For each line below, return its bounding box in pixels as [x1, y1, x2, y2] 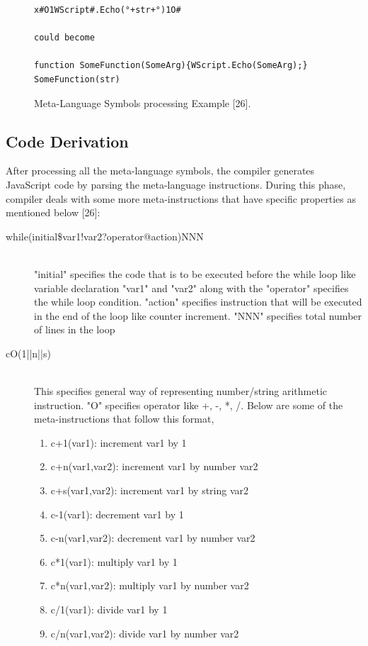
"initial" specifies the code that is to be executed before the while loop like [34, 266, 356, 281]
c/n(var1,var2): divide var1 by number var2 [50, 625, 239, 640]
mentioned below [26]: [6, 205, 100, 220]
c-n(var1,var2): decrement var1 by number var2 [50, 530, 255, 545]
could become [34, 33, 95, 43]
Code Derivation [6, 130, 129, 152]
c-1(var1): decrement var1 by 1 [50, 506, 184, 521]
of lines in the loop [34, 322, 115, 337]
